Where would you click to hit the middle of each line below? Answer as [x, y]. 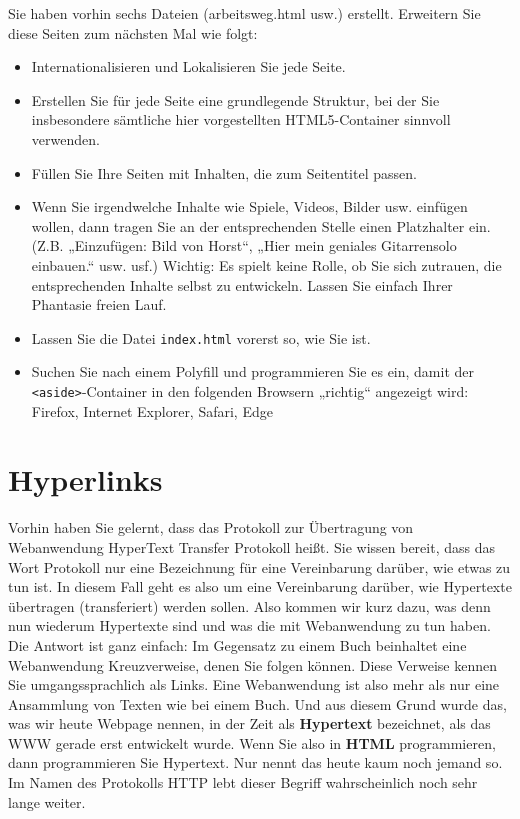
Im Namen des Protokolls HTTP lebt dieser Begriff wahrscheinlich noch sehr [243, 782]
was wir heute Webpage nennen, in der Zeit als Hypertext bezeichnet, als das [249, 723]
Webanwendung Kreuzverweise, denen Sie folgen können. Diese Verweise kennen [252, 664]
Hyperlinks [85, 479]
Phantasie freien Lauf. [99, 304]
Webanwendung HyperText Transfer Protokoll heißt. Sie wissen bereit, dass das [251, 546]
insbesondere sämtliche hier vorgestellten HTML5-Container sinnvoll [241, 119]
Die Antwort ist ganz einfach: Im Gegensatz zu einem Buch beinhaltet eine [237, 644]
